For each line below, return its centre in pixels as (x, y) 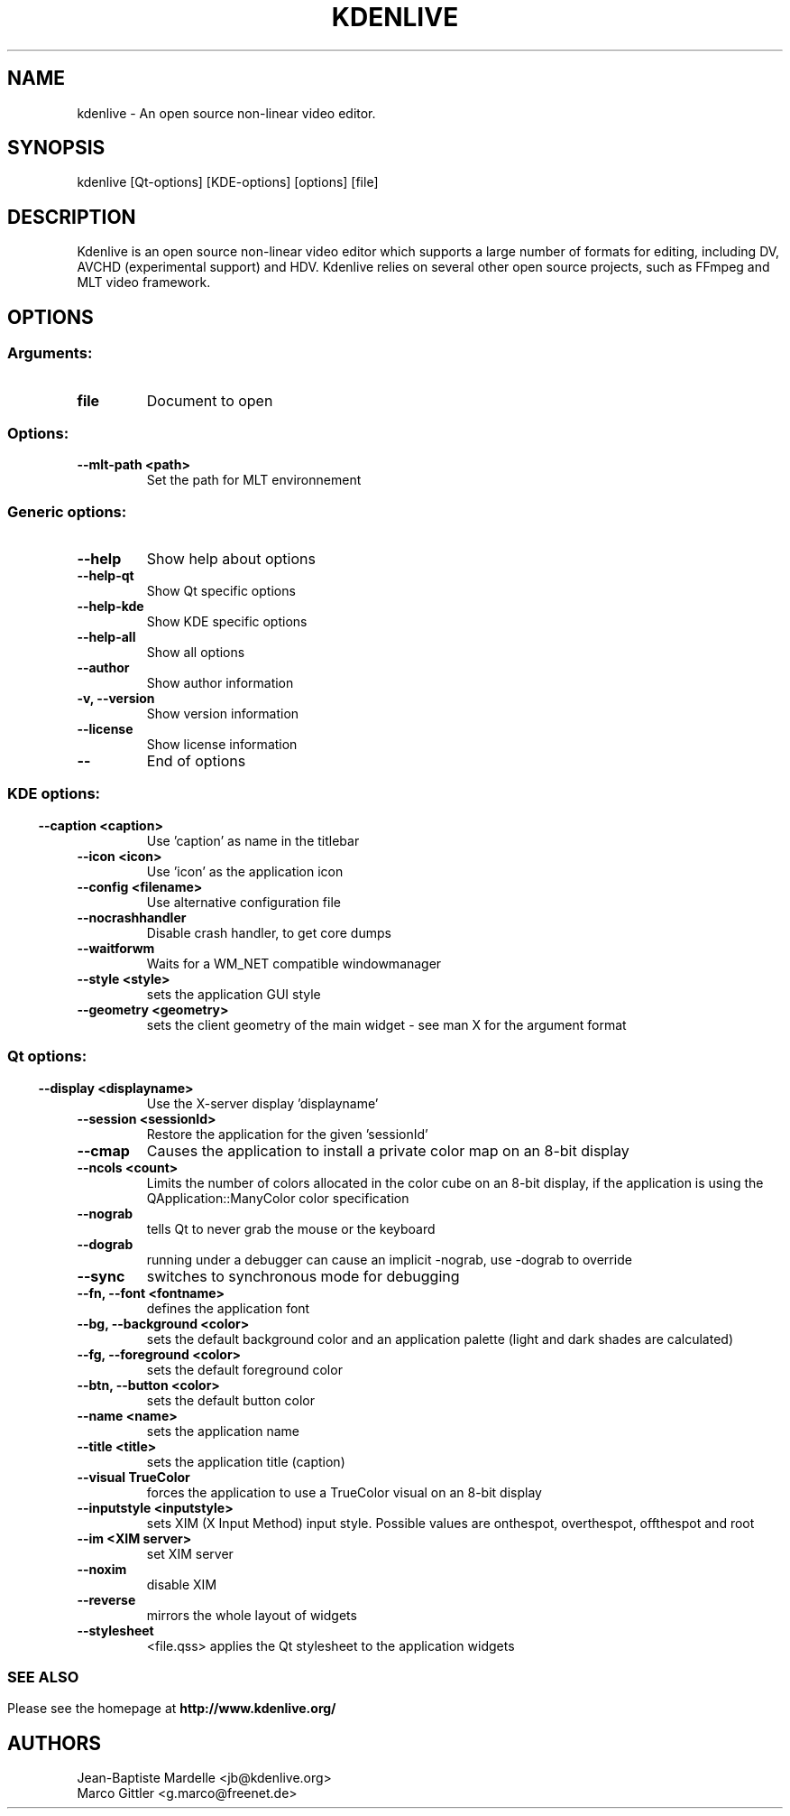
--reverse (106, 1599)
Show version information (223, 713)
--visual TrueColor (133, 1477)
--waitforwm (116, 948)
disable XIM (182, 1584)
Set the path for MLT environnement (254, 480)
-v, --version (116, 698)
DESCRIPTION (72, 217)
